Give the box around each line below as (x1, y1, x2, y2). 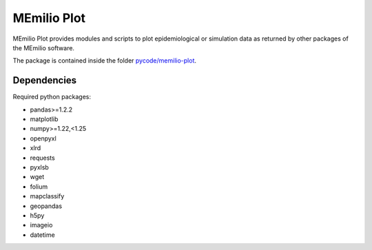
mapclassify (30, 192, 65, 200)
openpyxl (30, 134, 56, 143)
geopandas (30, 202, 62, 210)
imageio (30, 221, 53, 229)
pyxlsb (30, 163, 50, 171)
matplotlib (30, 115, 59, 123)
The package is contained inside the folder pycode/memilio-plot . (12, 56, 196, 65)
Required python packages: (12, 93, 92, 101)
